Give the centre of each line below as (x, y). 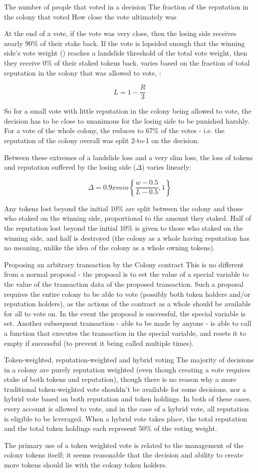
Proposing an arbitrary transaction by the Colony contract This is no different (124, 264)
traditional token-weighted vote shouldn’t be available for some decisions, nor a (125, 389)
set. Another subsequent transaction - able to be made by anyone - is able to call (128, 323)
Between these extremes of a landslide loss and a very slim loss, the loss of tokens (129, 157)
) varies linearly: (166, 167)
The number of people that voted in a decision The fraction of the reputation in (126, 7)
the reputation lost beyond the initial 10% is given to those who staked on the (124, 227)
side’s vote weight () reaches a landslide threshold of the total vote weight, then (126, 53)
